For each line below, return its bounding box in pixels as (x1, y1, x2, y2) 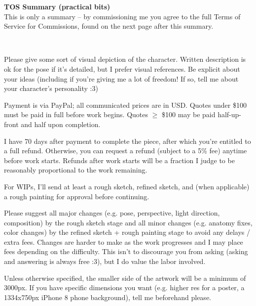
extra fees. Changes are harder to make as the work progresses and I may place (4, 236, 243, 247)
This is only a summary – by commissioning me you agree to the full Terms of (4, 11, 241, 21)
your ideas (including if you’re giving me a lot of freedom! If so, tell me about (4, 73, 239, 84)
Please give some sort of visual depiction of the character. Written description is (4, 54, 246, 64)
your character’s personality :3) (4, 83, 98, 93)
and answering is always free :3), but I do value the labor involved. (4, 256, 206, 266)
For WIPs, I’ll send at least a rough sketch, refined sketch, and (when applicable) (4, 181, 250, 191)
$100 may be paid (161, 109, 216, 120)
